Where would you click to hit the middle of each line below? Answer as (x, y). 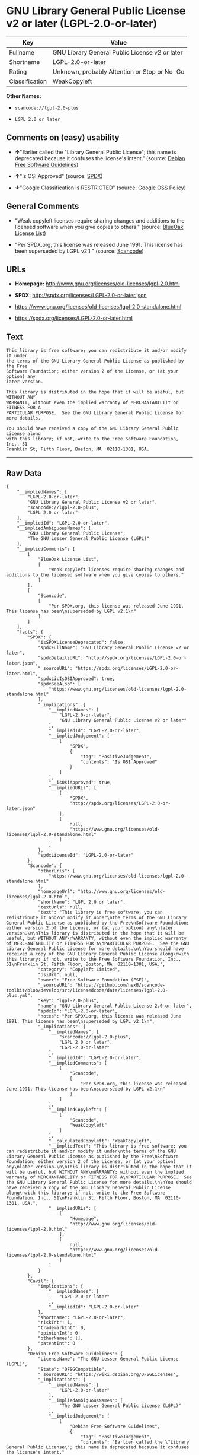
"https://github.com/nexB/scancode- (120, 985)
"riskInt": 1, (55, 1323)
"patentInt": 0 (57, 1343)
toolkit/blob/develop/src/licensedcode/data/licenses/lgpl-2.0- (87, 990)
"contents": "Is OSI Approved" (119, 762)
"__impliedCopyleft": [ (78, 1110)
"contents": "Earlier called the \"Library (135, 1442)
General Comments (43, 206)
